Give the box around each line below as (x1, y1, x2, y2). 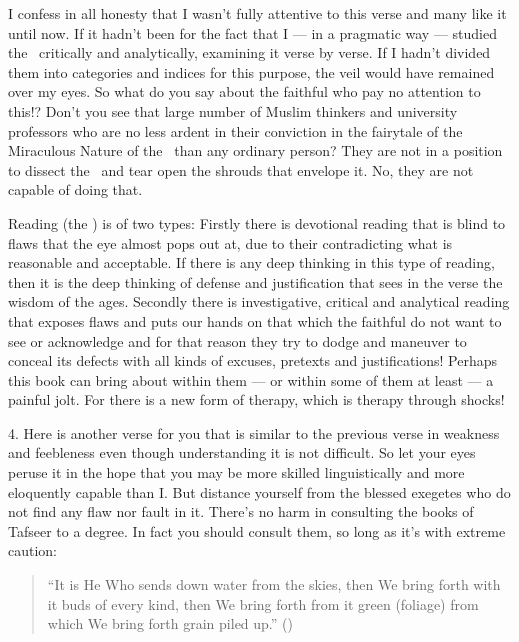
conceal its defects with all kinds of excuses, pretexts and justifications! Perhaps (8, 350, 498, 371)
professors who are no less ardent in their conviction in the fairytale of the (8, 120, 463, 141)
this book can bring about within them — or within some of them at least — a (8, 369, 494, 390)
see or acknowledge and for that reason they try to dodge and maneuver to (8, 330, 467, 351)
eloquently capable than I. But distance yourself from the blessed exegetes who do (8, 481, 511, 502)
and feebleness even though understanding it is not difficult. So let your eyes (8, 442, 476, 463)
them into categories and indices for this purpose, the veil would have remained (8, 61, 495, 82)
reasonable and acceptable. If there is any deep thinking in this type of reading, (8, 252, 495, 273)
